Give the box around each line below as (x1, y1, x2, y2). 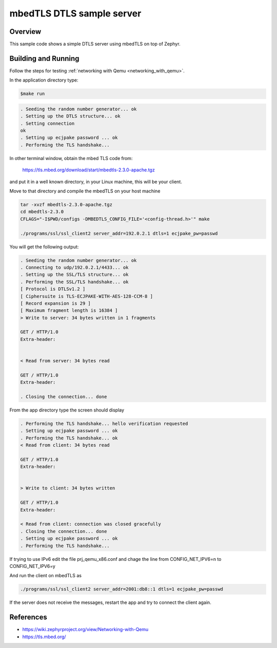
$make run (20, 91, 45, 97)
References (9, 613, 47, 622)
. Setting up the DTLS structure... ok (20, 113, 121, 119)
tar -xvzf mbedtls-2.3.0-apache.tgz (20, 202, 113, 208)
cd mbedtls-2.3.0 (20, 209, 64, 215)
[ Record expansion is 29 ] (20, 300, 91, 306)
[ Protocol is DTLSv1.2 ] (20, 286, 86, 292)
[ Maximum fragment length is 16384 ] (20, 308, 118, 313)
